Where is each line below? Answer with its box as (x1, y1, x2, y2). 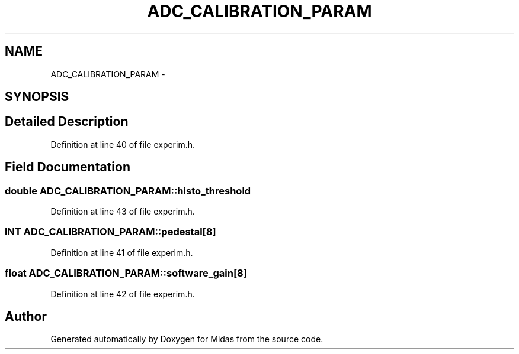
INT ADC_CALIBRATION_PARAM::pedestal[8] (5, 226, 216, 238)
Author (5, 309, 47, 324)
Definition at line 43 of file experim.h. (50, 206, 195, 217)
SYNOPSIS (5, 89, 69, 105)
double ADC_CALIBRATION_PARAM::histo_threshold (5, 184, 251, 197)
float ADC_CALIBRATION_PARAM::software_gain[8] (5, 267, 247, 280)
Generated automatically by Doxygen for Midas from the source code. (50, 334, 323, 345)
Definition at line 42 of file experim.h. (50, 288, 195, 299)
